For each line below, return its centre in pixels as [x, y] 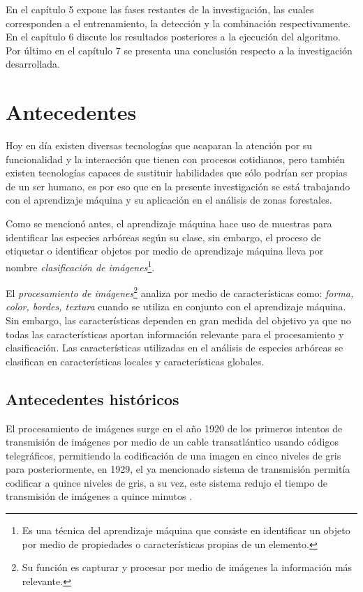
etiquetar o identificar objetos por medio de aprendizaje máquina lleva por [165, 251]
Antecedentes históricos [92, 399]
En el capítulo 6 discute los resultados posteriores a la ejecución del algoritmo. [173, 37]
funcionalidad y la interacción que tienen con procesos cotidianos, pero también [176, 159]
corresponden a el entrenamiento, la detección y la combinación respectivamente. [178, 23]
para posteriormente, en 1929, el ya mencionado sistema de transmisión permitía [178, 469]
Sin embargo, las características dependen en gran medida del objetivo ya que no [178, 320]
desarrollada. [33, 64]
